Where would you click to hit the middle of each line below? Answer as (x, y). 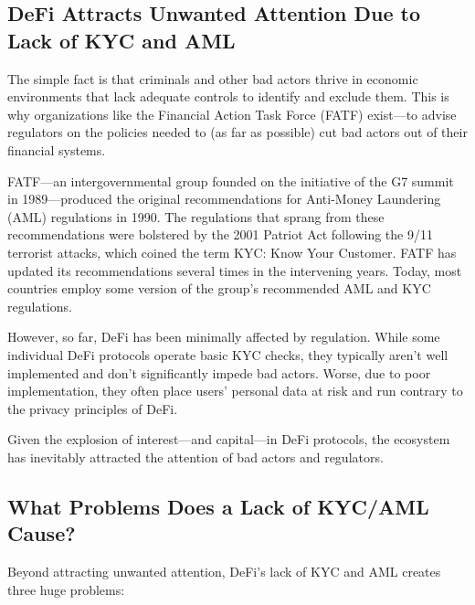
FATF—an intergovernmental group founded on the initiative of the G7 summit (231, 180)
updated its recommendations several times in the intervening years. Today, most (235, 270)
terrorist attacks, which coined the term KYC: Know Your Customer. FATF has (232, 252)
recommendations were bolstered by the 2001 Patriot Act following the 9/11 (220, 234)
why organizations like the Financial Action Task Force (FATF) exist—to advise (232, 114)
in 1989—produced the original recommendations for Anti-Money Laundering (224, 199)
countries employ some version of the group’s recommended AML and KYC (219, 288)
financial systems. (57, 149)
